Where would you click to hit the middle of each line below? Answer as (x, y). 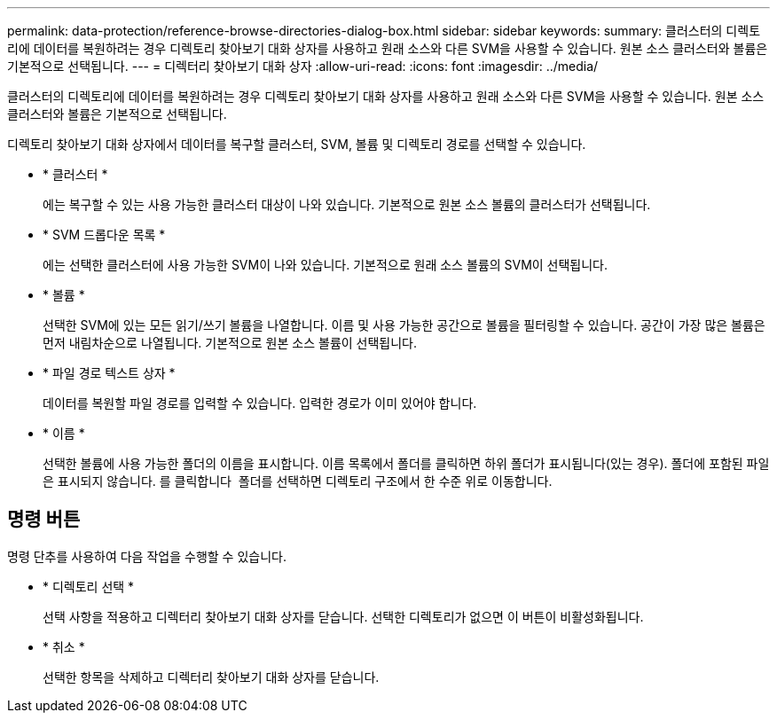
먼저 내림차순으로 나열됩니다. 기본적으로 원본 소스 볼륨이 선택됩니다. (230, 343)
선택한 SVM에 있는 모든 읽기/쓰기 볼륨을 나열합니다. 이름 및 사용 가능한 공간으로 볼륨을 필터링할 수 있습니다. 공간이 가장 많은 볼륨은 (404, 325)
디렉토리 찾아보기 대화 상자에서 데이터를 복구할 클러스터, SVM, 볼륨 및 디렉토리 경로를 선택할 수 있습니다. (297, 144)
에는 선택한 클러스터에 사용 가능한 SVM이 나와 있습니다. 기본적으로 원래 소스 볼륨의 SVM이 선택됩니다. (326, 265)
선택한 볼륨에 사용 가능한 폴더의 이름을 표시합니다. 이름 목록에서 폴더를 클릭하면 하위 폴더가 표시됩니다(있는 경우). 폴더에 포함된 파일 (406, 463)
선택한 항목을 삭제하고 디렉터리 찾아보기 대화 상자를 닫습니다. (211, 677)
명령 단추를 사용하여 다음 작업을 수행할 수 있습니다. (147, 556)
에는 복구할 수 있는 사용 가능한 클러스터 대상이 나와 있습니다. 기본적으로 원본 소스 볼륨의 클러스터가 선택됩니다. (347, 204)
